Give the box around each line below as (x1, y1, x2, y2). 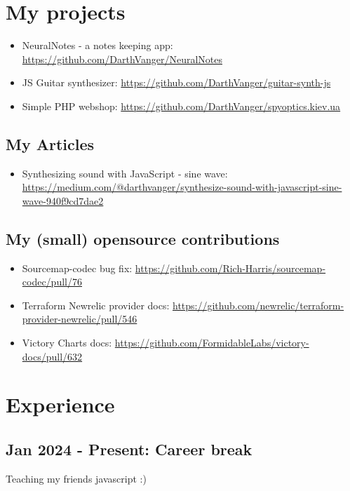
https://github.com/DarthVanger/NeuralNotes (22, 51, 222, 66)
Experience (6, 390, 115, 419)
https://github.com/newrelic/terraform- (173, 297, 344, 312)
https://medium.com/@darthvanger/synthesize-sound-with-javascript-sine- (22, 180, 342, 194)
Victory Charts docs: (22, 335, 112, 350)
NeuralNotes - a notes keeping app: (22, 38, 173, 53)
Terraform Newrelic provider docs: (22, 297, 170, 312)
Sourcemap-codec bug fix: (22, 260, 133, 275)
